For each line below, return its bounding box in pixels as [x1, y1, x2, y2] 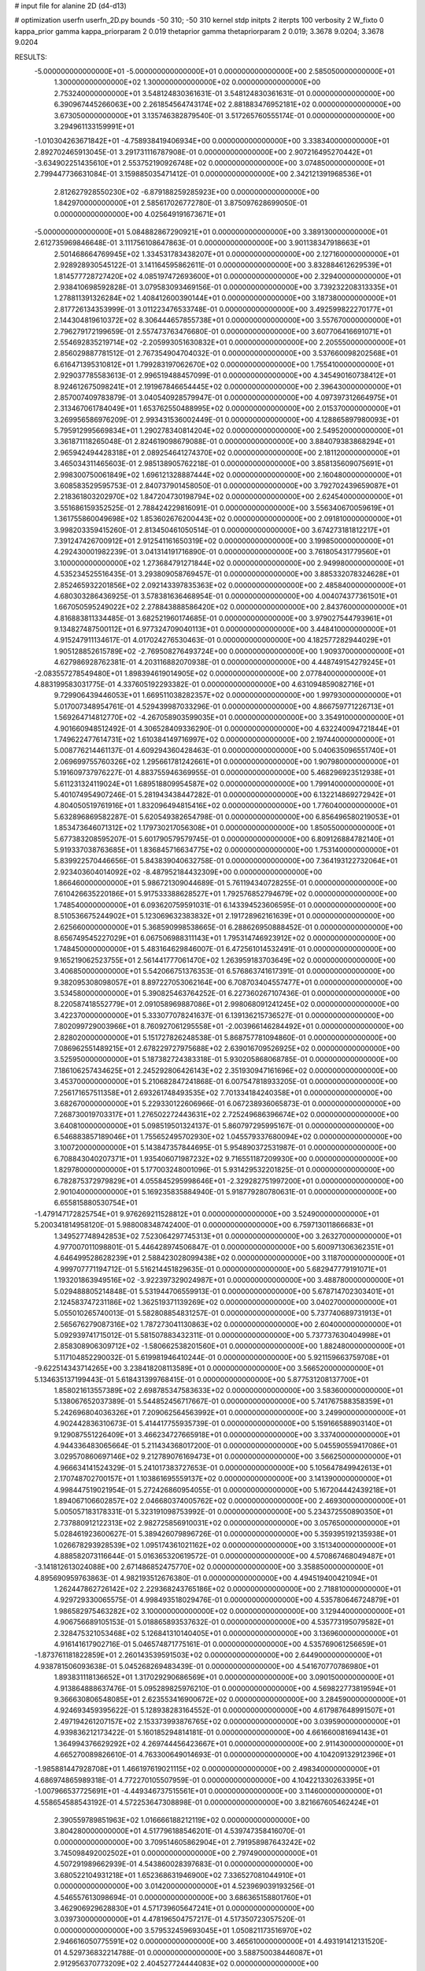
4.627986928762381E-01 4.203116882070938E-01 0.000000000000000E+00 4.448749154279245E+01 [54, 658, 396, 667]
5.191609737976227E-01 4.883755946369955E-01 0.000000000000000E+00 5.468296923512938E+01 [54, 768, 395, 777]
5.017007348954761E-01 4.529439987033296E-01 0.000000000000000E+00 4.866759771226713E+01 [54, 702, 394, 711]
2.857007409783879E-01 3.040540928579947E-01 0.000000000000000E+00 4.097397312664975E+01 [54, 393, 397, 402]
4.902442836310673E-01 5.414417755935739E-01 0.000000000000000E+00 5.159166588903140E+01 [54, 1419, 393, 1429]
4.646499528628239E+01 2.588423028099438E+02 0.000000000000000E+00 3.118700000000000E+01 [54, 1254, 405, 1263]
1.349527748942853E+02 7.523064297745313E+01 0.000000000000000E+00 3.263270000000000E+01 [54, 1231, 402, 1241]
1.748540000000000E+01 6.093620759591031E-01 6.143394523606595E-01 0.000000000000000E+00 [54, 900, 397, 910]
